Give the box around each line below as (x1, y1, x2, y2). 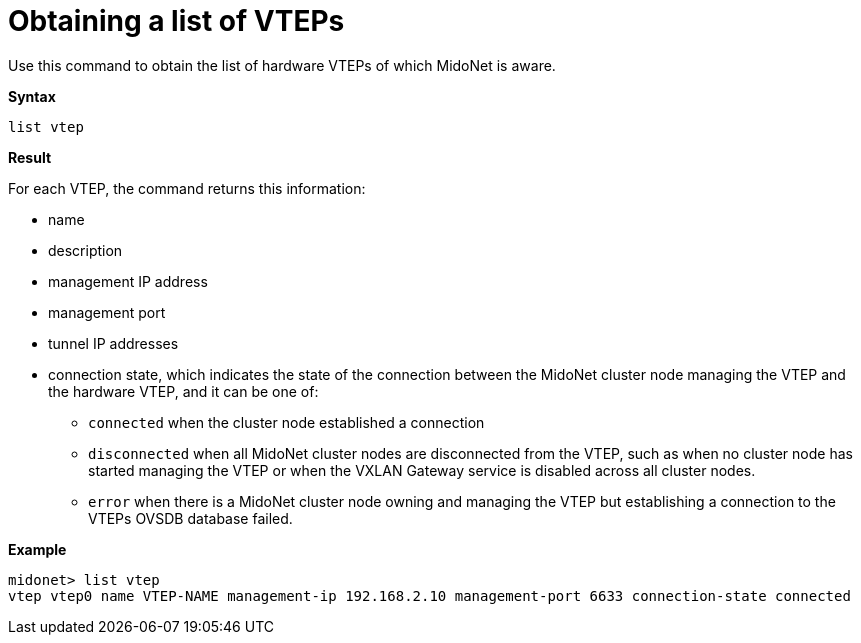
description (48, 241, 123, 259)
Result (8, 148, 52, 166)
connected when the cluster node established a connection (88, 413, 485, 431)
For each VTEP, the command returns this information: (8, 179, 366, 197)
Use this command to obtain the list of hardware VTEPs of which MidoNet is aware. (8, 56, 556, 74)
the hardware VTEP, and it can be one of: (48, 382, 319, 400)
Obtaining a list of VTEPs (8, 4, 345, 38)
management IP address (48, 272, 208, 290)
